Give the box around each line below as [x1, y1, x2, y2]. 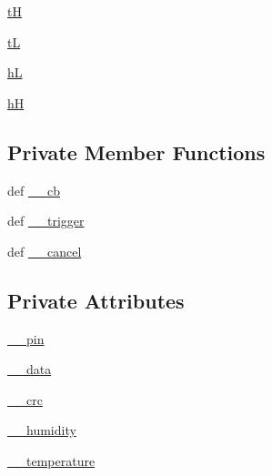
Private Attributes [7, 286, 185, 314]
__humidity [7, 420, 76, 440]
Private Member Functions [7, 137, 266, 166]
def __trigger [7, 211, 85, 230]
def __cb [7, 180, 60, 199]
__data [7, 360, 52, 379]
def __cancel [7, 241, 82, 260]
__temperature [7, 451, 96, 470]
